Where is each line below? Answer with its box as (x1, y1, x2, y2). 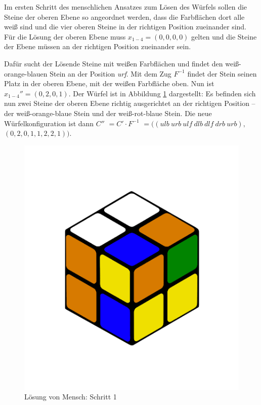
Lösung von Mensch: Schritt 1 (24, 391, 117, 402)
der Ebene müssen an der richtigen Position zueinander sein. (4, 41, 191, 52)
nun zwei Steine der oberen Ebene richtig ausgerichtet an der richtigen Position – (4, 98, 255, 108)
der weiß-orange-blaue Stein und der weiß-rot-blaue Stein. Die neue (4, 107, 212, 118)
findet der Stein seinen (187, 68, 257, 79)
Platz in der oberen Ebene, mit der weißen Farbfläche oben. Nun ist (4, 78, 214, 89)
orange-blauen (4, 68, 48, 79)
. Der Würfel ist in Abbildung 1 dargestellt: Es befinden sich (68, 88, 256, 98)
